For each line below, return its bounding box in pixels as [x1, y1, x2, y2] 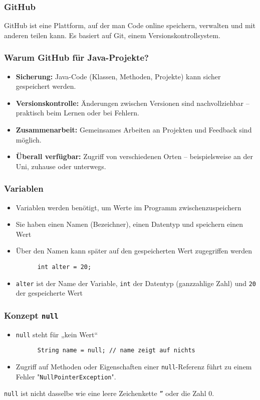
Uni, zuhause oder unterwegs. [16, 161, 106, 171]
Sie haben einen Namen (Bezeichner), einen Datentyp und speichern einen [16, 219, 243, 229]
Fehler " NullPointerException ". [16, 371, 116, 381]
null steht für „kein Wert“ [16, 329, 98, 339]
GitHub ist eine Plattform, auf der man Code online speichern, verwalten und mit [4, 20, 255, 31]
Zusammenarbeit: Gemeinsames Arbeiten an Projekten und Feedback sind [16, 124, 252, 135]
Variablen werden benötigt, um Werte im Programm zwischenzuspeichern [16, 202, 241, 212]
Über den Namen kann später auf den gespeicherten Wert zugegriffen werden [16, 245, 252, 256]
